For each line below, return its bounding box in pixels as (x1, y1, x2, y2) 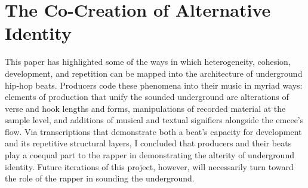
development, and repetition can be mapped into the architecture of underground (5, 67, 303, 79)
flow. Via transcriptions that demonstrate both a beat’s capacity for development (5, 125, 302, 137)
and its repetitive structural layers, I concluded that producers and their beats (5, 137, 292, 149)
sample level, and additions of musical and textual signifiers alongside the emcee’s (5, 114, 304, 126)
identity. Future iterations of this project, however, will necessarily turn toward (5, 160, 294, 173)
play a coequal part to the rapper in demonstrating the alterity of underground (5, 149, 294, 161)
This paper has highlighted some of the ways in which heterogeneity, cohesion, (5, 55, 291, 68)
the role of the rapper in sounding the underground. (5, 172, 195, 184)
